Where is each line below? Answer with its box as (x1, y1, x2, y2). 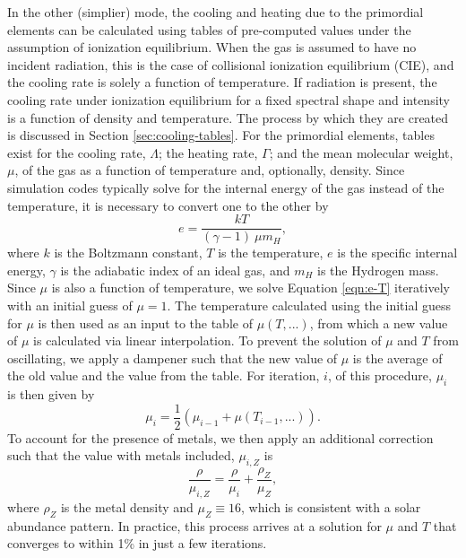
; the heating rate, (158, 143, 258, 161)
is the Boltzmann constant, (54, 243, 203, 262)
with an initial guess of (7, 295, 133, 314)
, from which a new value (309, 313, 448, 332)
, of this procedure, (327, 366, 432, 385)
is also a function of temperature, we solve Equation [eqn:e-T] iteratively (51, 278, 450, 297)
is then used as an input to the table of (38, 313, 253, 332)
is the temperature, (218, 243, 324, 262)
